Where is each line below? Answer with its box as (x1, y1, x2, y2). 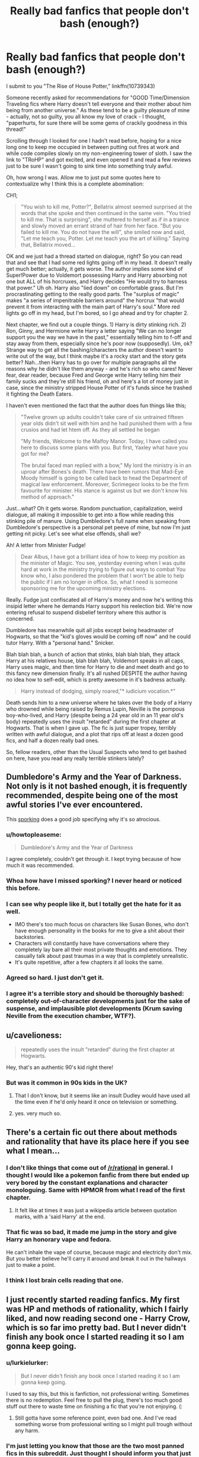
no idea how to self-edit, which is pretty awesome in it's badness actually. (6, 676, 187, 683)
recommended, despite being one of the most (6, 790, 178, 800)
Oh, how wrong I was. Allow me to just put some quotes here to (6, 174, 161, 181)
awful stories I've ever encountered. (6, 800, 143, 810)
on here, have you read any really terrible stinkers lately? (6, 755, 145, 762)
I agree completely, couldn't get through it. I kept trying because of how (6, 856, 182, 863)
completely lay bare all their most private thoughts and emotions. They (14, 946, 188, 953)
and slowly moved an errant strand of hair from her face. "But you (20, 222, 182, 229)
